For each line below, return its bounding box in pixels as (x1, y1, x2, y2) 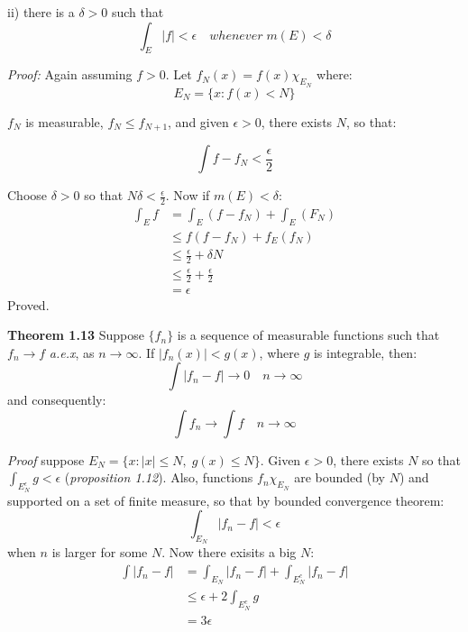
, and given (168, 112, 229, 131)
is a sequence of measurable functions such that (177, 325, 440, 344)
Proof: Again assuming (7, 65, 133, 84)
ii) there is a (7, 3, 75, 21)
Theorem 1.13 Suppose (7, 325, 144, 344)
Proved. (7, 295, 50, 314)
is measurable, (25, 112, 104, 131)
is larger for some (51, 543, 148, 562)
